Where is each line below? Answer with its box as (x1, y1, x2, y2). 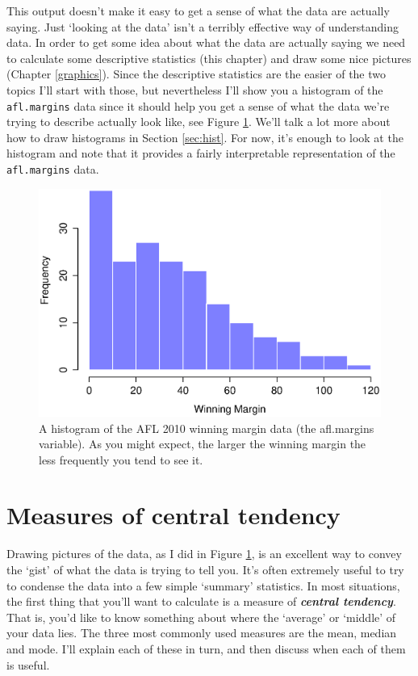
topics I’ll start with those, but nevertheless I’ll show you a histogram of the (6, 81, 383, 98)
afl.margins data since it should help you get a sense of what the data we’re (6, 97, 390, 114)
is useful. (6, 656, 50, 673)
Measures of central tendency (6, 498, 341, 531)
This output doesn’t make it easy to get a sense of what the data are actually (6, 2, 390, 19)
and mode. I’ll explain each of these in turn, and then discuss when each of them (6, 640, 406, 657)
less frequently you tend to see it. (39, 451, 203, 468)
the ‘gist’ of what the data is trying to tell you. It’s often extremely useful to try (6, 561, 404, 577)
